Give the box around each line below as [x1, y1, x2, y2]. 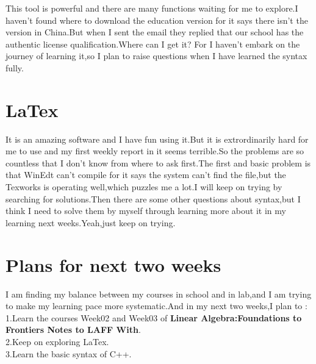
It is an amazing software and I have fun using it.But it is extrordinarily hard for [5, 132, 309, 145]
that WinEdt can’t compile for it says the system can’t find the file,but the [5, 168, 286, 181]
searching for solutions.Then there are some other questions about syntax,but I [5, 192, 301, 205]
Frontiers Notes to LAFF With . [5, 323, 141, 336]
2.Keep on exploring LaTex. [5, 335, 109, 348]
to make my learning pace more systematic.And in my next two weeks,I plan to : [5, 299, 307, 312]
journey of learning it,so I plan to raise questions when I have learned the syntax [5, 49, 307, 62]
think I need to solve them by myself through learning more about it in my [5, 204, 286, 217]
